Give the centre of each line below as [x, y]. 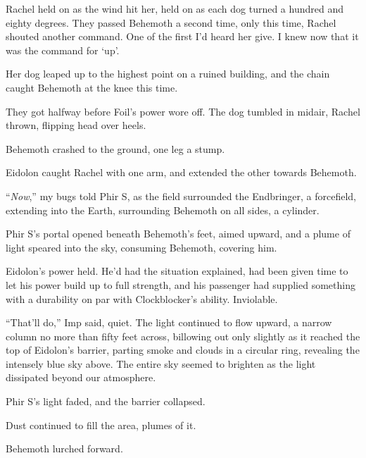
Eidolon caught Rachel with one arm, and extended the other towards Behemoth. [181, 172]
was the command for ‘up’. [63, 50]
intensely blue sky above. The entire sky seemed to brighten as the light [161, 363]
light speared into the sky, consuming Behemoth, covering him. [141, 247]
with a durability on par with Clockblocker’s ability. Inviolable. [142, 298]
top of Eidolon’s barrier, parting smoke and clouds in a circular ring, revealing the [183, 350]
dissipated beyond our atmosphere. [81, 377]
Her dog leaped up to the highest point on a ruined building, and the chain [168, 74]
